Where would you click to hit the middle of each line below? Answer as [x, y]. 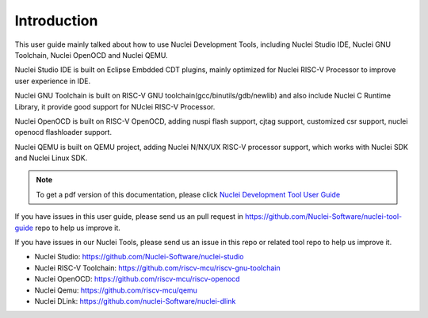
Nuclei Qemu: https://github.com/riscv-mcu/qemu [116, 290]
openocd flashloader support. [63, 132]
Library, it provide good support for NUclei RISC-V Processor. [115, 106]
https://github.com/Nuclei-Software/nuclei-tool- [323, 216]
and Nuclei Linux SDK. [51, 158]
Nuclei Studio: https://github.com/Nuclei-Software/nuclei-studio [139, 257]
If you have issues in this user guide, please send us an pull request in [129, 216]
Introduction [56, 21]
